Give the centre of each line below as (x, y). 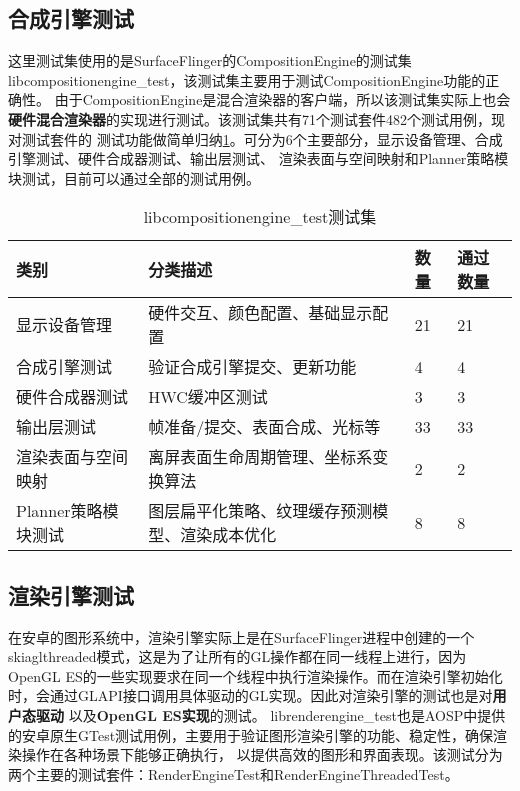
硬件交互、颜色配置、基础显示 (260, 313)
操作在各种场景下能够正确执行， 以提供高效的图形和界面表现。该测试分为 (262, 754)
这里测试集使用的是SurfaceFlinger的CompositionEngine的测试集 (210, 60)
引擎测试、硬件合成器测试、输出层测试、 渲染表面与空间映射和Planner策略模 (258, 158)
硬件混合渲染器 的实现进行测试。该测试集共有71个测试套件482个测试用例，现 (256, 118)
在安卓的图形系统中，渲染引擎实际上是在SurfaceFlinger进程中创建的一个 (241, 636)
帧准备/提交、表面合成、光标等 (264, 427)
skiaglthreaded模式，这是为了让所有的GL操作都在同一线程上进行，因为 (237, 656)
